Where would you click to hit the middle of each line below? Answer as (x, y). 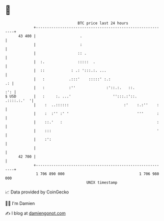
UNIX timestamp (102, 182)
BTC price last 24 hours (103, 23)
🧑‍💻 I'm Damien (20, 203)
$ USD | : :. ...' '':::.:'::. (71, 96)
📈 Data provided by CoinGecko (37, 192)
